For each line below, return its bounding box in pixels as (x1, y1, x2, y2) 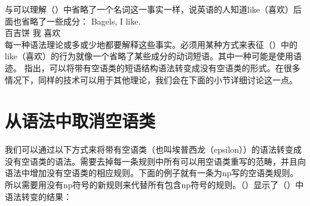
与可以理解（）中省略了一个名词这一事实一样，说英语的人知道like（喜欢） (5, 3, 293, 15)
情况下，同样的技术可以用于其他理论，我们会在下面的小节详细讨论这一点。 (5, 73, 297, 86)
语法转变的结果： (5, 190, 72, 202)
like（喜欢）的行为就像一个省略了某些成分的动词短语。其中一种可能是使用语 (5, 50, 302, 62)
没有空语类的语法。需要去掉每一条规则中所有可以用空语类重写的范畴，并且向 (5, 154, 306, 167)
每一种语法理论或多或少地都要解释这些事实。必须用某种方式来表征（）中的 (5, 38, 297, 50)
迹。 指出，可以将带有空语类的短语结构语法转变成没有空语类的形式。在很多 (5, 61, 300, 74)
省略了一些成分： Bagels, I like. (21, 14, 141, 27)
